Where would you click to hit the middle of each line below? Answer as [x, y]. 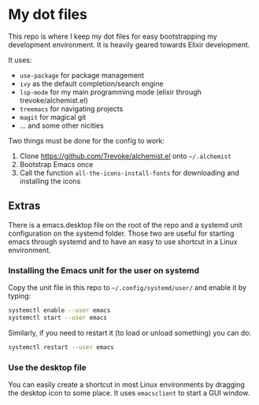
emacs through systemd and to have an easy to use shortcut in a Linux [123, 241]
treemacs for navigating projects [71, 109]
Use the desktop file [47, 367]
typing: [20, 296]
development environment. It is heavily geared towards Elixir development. [129, 44]
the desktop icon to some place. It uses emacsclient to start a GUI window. [129, 392]
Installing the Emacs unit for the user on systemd [104, 270]
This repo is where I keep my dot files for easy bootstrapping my [113, 36]
